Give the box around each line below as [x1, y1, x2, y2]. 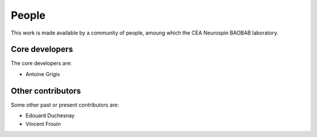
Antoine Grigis [25, 70, 60, 77]
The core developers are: [11, 60, 72, 67]
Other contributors [11, 85, 82, 96]
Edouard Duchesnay [25, 112, 75, 119]
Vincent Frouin [25, 120, 61, 127]
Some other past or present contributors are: [11, 101, 119, 108]
